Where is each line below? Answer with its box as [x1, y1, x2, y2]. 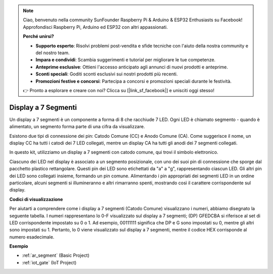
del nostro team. [35, 50, 70, 56]
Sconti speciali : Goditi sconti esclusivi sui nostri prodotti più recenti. [35, 71, 178, 77]
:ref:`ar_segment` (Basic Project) [22, 252, 89, 258]
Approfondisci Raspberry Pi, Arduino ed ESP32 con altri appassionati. [23, 24, 168, 30]
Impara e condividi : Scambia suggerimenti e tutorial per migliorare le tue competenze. [35, 57, 216, 63]
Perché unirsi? [23, 33, 54, 40]
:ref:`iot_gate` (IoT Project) [22, 259, 77, 265]
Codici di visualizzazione [9, 196, 63, 202]
